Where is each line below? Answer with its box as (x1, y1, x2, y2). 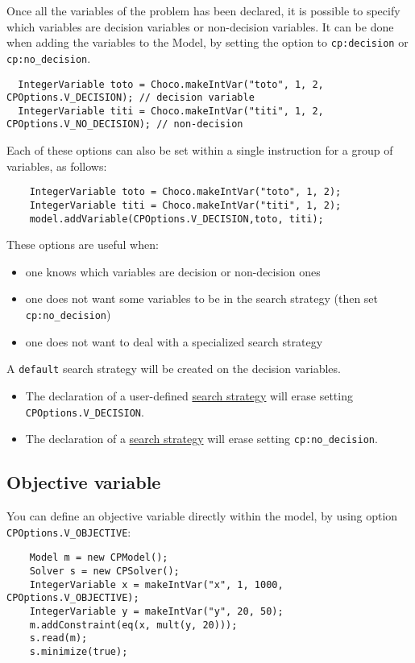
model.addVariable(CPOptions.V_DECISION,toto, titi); (29, 213, 324, 225)
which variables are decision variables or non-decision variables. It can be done (6, 18, 394, 35)
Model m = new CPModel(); (29, 552, 168, 564)
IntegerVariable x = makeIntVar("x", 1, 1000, (29, 578, 284, 590)
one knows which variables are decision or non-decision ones (25, 263, 321, 280)
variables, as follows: (6, 157, 107, 174)
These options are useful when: (6, 236, 159, 253)
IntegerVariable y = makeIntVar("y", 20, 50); (29, 605, 284, 617)
